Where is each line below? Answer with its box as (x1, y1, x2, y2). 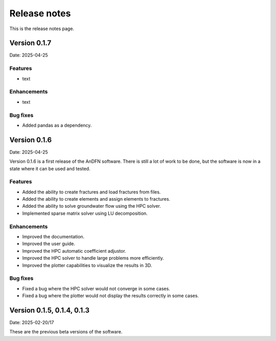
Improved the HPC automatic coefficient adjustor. (22, 248, 126, 254)
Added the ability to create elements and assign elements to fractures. (22, 196, 171, 202)
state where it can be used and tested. (9, 165, 90, 172)
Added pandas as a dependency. (22, 122, 92, 128)
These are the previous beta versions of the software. (9, 329, 123, 335)
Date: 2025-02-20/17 (9, 320, 54, 326)
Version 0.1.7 (9, 39, 52, 47)
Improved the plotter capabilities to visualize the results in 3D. (22, 262, 152, 268)
